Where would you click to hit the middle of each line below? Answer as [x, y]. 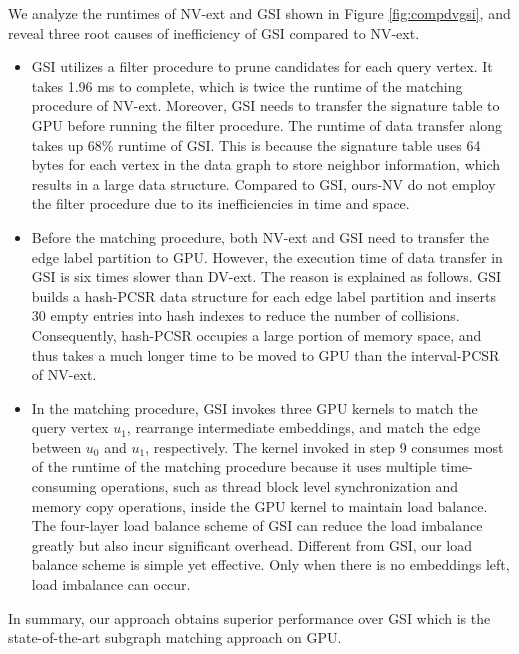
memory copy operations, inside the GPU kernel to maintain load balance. [259, 505]
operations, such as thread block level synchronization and [280, 486]
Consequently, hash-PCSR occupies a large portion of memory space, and [256, 334]
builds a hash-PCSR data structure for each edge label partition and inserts [263, 295]
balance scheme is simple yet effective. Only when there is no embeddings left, [270, 564]
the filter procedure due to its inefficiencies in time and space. [220, 203]
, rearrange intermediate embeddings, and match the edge [303, 427]
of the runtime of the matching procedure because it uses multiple [234, 466]
